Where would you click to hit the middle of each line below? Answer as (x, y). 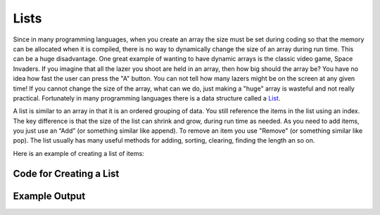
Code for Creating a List (66, 173)
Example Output (49, 196)
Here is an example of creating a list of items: (78, 153)
